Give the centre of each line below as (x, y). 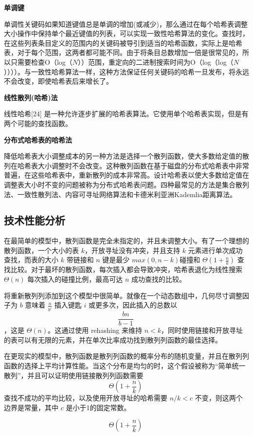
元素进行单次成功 (215, 250)
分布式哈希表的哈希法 (38, 139)
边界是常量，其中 (31, 407)
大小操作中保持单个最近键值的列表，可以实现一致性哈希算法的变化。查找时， (126, 33)
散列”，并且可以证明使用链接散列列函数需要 (74, 375)
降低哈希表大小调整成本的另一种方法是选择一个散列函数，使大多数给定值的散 (126, 156)
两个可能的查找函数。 (38, 123)
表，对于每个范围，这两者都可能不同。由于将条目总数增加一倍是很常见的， (123, 52)
